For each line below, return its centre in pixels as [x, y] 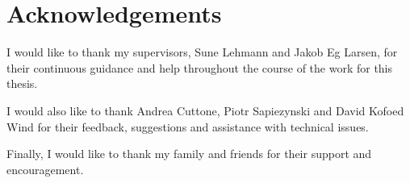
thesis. [22, 83]
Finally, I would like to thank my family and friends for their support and [189, 154]
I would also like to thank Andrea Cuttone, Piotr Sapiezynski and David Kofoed [205, 110]
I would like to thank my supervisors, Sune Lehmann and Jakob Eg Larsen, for [202, 52]
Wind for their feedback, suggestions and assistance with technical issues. [188, 126]
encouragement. [45, 169]
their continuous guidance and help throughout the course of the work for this [200, 67]
